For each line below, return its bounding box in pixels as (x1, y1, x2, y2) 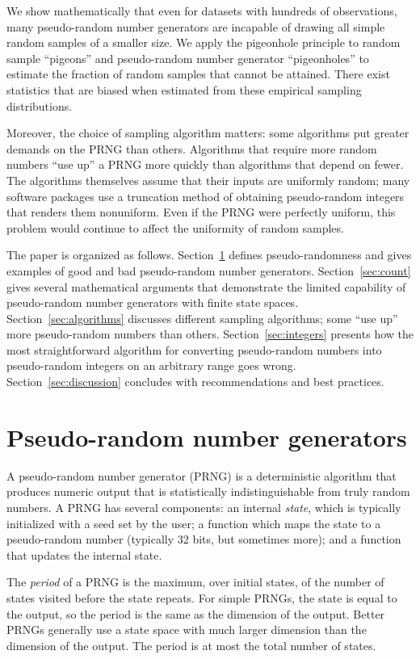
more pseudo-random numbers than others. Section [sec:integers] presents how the (6, 325, 414, 342)
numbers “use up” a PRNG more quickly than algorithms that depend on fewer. (6, 156, 404, 173)
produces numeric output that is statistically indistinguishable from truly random (6, 483, 410, 500)
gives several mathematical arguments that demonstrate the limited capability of (6, 278, 406, 295)
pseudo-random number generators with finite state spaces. (6, 294, 299, 311)
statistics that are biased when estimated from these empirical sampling (6, 81, 362, 98)
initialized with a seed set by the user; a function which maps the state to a (6, 514, 381, 531)
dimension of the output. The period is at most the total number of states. (6, 636, 376, 653)
